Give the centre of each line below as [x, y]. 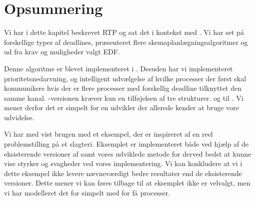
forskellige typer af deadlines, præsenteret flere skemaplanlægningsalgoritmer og [126, 42]
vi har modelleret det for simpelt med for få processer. [87, 193]
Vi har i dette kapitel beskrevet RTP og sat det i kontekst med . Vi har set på [124, 32]
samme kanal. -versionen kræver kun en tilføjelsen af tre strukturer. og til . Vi [124, 98]
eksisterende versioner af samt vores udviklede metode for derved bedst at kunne [128, 153]
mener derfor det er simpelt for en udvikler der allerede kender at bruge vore [121, 107]
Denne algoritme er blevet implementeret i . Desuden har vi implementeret [118, 68]
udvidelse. [19, 117]
